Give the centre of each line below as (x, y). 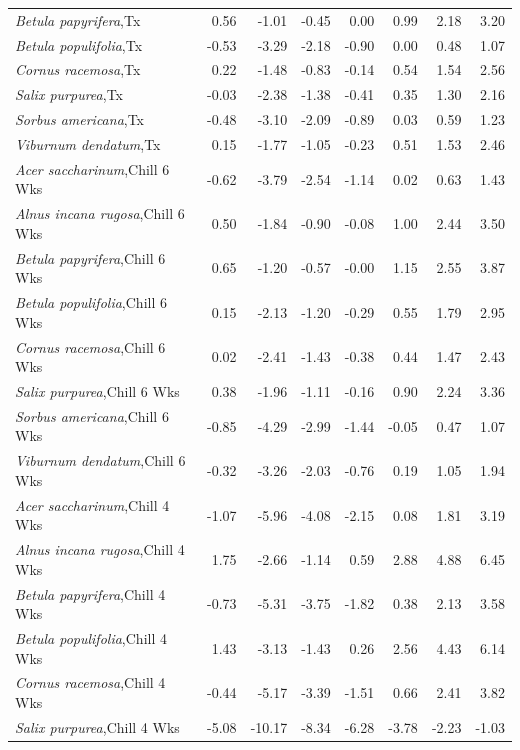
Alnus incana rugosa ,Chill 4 (100, 549)
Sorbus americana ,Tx (80, 119)
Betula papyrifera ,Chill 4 (90, 593)
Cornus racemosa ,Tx (78, 69)
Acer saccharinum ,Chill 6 (92, 168)
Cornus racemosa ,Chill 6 (90, 346)
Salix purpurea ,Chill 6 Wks (97, 391)
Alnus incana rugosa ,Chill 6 (100, 213)
